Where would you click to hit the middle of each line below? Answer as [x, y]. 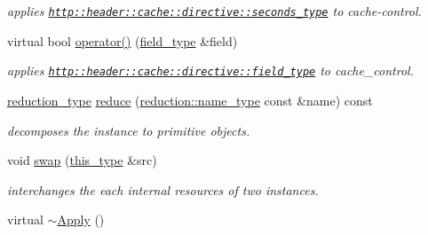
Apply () [81, 219]
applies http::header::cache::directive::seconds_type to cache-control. [214, 11]
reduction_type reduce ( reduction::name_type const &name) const [190, 100]
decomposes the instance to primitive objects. [129, 130]
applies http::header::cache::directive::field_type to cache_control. [210, 70]
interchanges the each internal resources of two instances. [163, 189]
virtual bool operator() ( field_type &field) [123, 40]
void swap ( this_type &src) [82, 160]
